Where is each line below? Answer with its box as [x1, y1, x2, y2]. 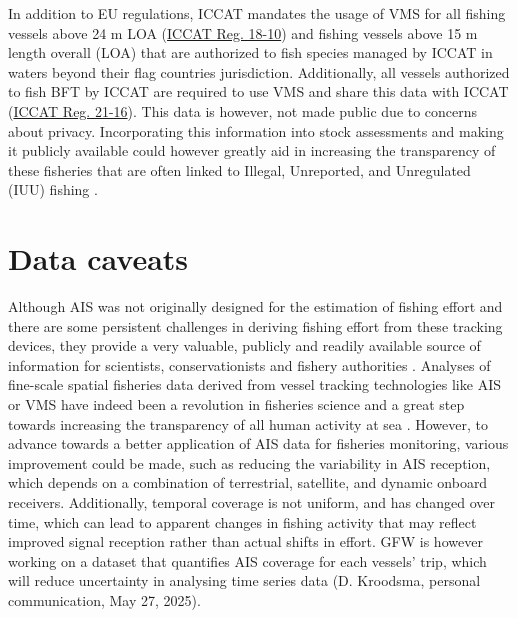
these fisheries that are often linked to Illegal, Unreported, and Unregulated [8, 159, 471, 180]
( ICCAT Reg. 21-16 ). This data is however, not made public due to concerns [8, 100, 478, 121]
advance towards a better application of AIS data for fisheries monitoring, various [8, 433, 509, 454]
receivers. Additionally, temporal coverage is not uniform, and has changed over [8, 492, 495, 512]
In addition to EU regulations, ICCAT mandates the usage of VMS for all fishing [8, 3, 506, 23]
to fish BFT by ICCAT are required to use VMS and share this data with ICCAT [8, 81, 509, 102]
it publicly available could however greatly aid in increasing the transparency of [8, 140, 496, 161]
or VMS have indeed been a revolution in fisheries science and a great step [8, 394, 465, 415]
